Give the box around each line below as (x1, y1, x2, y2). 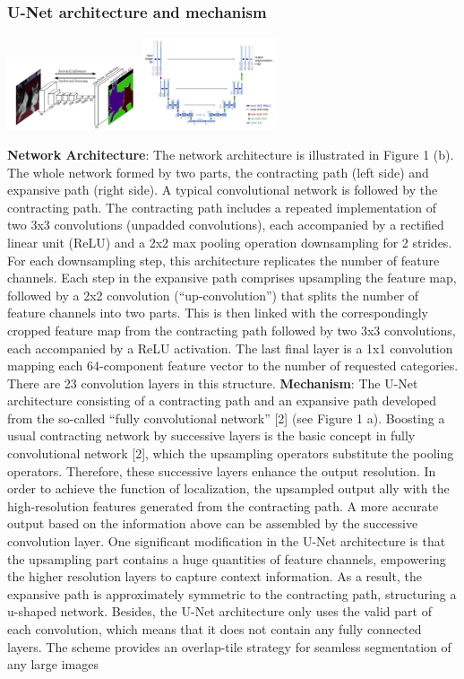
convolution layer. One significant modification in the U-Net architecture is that (7, 532, 446, 551)
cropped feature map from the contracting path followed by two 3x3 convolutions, (7, 320, 456, 339)
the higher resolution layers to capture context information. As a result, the (7, 567, 422, 586)
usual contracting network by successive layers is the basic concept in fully (7, 426, 416, 445)
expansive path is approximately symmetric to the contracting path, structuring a (7, 584, 457, 603)
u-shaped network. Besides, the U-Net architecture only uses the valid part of (7, 602, 432, 621)
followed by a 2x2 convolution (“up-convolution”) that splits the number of (7, 285, 419, 304)
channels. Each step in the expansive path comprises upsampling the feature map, (7, 268, 457, 287)
